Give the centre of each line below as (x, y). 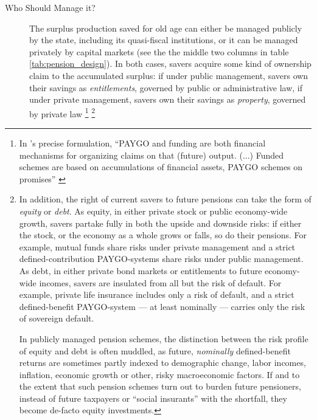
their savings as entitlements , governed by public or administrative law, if (166, 87)
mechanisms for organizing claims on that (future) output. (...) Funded (152, 155)
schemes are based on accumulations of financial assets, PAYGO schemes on (161, 167)
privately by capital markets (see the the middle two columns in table (159, 51)
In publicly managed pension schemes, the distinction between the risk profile (164, 338)
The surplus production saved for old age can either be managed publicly (166, 28)
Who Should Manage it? (50, 7)
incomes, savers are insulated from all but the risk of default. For (160, 282)
